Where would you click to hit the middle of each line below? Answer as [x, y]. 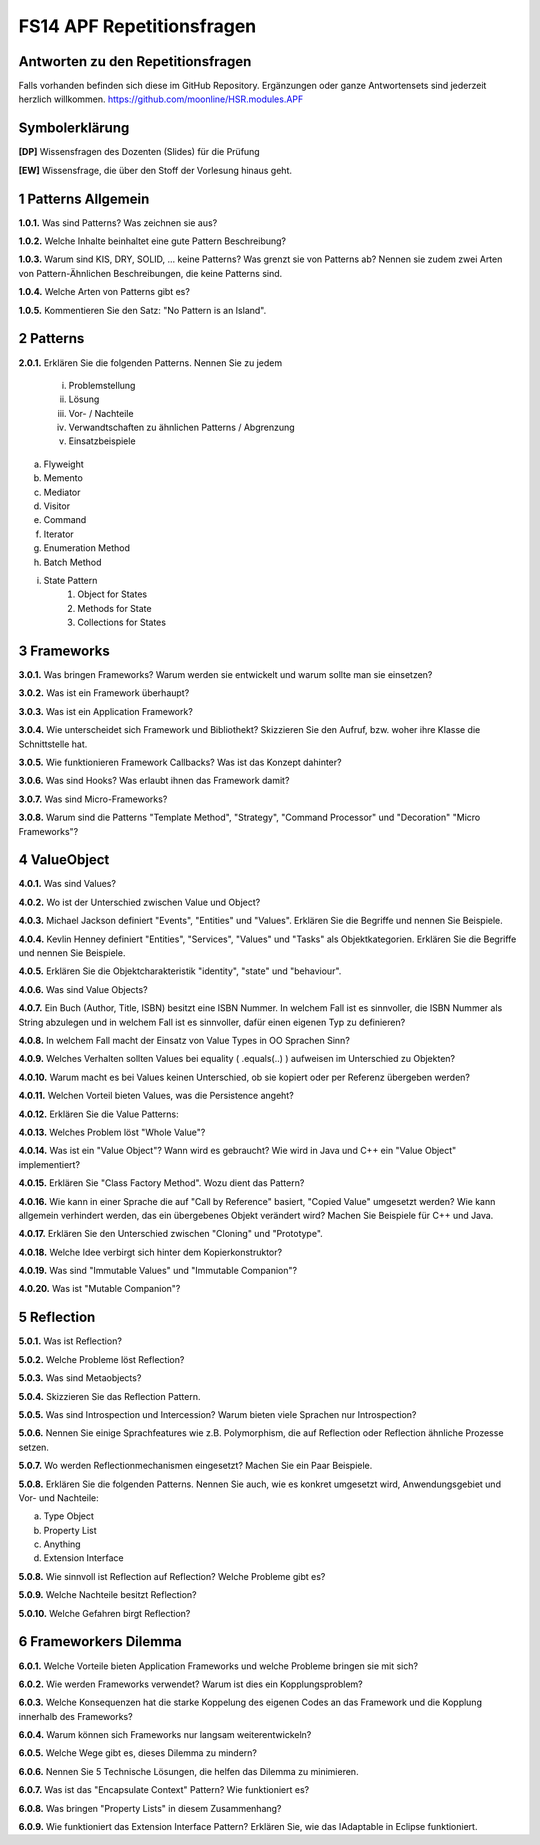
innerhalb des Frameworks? [76, 1716]
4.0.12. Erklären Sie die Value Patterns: [98, 1114]
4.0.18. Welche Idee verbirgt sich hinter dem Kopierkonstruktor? [150, 1252]
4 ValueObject [64, 860]
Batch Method [72, 562]
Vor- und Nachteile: [58, 1497]
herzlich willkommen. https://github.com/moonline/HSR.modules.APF [161, 99]
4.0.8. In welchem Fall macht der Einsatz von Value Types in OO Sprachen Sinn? [184, 1040]
